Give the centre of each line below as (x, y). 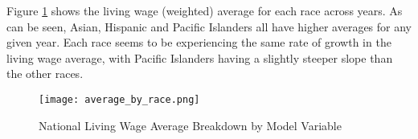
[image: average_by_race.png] (119, 99)
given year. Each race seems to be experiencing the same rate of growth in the (199, 42)
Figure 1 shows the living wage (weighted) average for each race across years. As (205, 10)
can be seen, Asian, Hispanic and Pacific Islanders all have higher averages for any (209, 26)
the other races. (45, 74)
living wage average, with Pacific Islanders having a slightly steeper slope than (200, 57)
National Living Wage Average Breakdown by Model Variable (190, 125)
